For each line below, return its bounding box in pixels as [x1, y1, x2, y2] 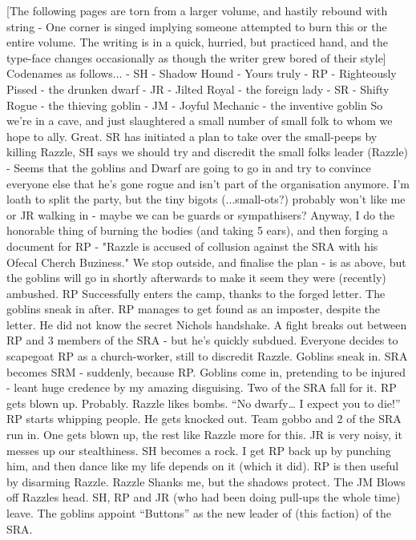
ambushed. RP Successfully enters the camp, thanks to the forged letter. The [6, 284, 386, 301]
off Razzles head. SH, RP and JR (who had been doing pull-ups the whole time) [6, 489, 401, 506]
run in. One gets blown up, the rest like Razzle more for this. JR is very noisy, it [6, 426, 402, 443]
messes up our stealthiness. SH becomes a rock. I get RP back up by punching [6, 441, 391, 458]
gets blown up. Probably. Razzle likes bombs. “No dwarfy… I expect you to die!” [6, 394, 401, 411]
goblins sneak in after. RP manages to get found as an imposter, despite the [6, 300, 381, 317]
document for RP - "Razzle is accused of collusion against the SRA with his [6, 237, 378, 254]
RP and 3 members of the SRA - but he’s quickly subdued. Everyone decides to [6, 332, 398, 349]
